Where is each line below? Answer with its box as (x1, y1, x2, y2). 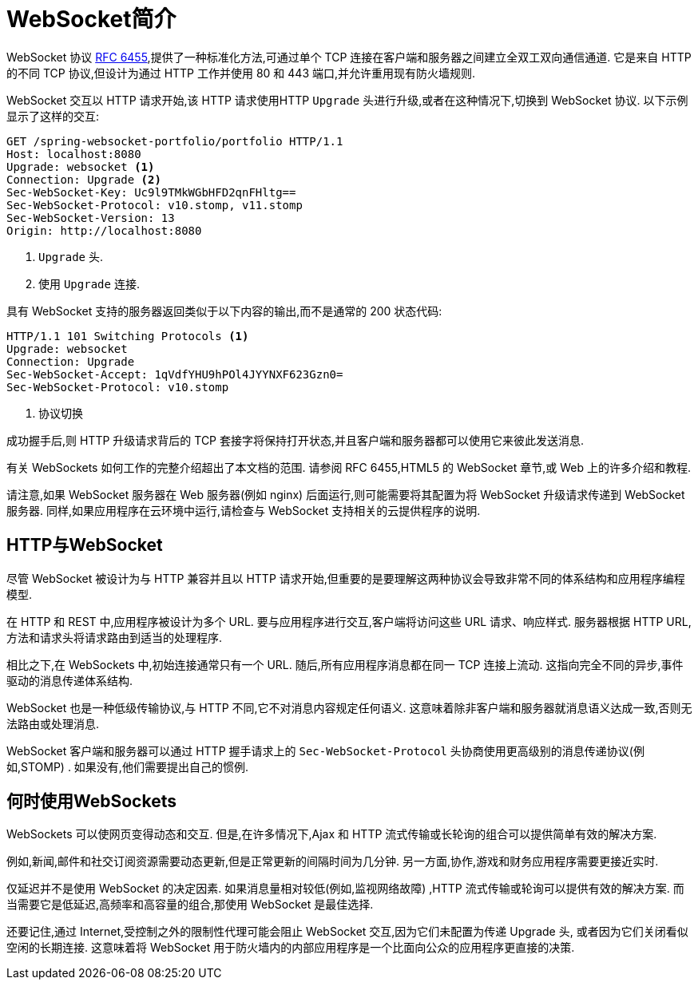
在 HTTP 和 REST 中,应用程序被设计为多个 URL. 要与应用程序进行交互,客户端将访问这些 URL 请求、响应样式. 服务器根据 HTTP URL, (6, 614, 692, 628)
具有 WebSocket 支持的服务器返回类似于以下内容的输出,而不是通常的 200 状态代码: (6, 303, 442, 318)
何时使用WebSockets (6, 791, 176, 812)
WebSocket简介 (6, 6, 176, 33)
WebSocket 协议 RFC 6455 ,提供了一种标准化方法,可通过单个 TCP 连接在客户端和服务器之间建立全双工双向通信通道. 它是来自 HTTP (6, 49, 692, 64)
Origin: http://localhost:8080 (6, 224, 202, 237)
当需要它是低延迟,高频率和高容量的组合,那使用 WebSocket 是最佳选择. (6, 897, 374, 912)
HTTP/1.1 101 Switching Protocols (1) (6, 329, 249, 343)
